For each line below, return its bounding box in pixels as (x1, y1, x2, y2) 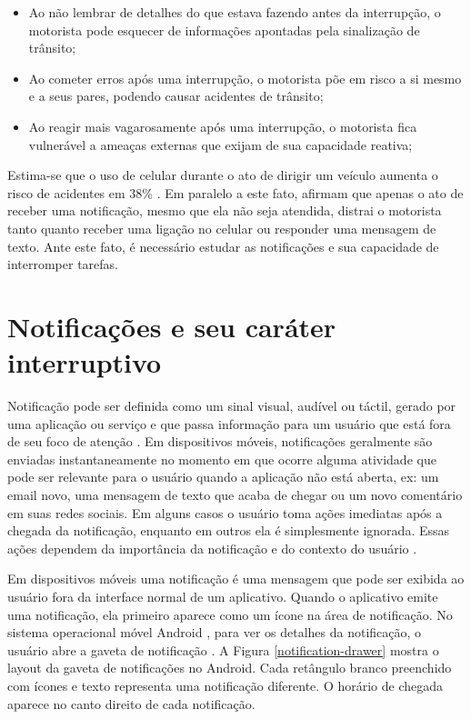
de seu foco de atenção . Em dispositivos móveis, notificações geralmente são (7, 432, 433, 451)
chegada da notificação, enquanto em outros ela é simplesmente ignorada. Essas (7, 521, 450, 540)
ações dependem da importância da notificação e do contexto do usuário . (7, 538, 417, 557)
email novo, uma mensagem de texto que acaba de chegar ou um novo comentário (7, 485, 463, 504)
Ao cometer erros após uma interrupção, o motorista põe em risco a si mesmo (28, 68, 462, 87)
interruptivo (7, 344, 162, 381)
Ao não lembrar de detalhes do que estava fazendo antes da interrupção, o (28, 3, 441, 21)
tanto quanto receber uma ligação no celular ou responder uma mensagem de (7, 218, 436, 237)
